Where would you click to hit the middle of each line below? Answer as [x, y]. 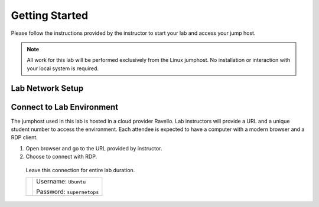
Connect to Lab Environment [64, 107]
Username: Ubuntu [61, 181]
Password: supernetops [68, 192]
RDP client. [24, 137]
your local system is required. [63, 68]
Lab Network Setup [47, 88]
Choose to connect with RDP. [61, 157]
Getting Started [50, 15]
